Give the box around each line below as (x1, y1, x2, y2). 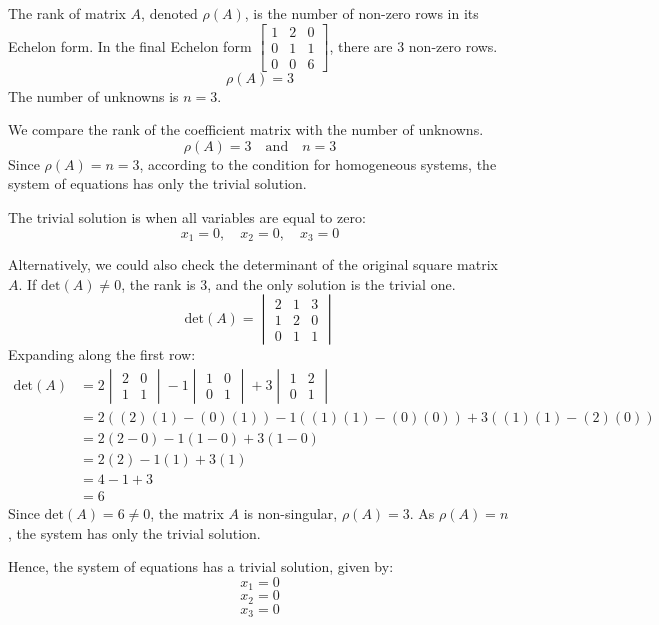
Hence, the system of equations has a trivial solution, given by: (8, 556, 394, 577)
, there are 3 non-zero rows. (329, 35, 498, 56)
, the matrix (150, 503, 224, 524)
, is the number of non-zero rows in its (244, 3, 479, 23)
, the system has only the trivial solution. (8, 522, 261, 543)
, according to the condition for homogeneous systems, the (139, 153, 497, 174)
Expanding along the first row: (8, 344, 196, 365)
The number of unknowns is (8, 85, 179, 106)
